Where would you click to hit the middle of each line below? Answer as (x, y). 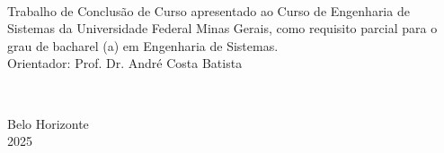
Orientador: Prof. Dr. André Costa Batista (125, 63)
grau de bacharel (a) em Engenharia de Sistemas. (143, 45)
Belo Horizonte (48, 123)
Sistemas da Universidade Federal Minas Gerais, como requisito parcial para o (222, 28)
